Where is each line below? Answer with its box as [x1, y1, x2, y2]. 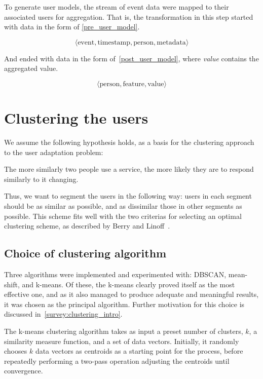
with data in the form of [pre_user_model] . [4, 21, 140, 32]
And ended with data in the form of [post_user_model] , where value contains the [4, 53, 259, 63]
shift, [4, 279, 20, 289]
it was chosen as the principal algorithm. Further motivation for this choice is [4, 298, 245, 309]
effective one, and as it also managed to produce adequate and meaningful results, [4, 289, 259, 299]
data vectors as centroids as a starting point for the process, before [35, 346, 243, 356]
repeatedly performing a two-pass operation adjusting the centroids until [4, 355, 230, 366]
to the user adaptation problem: [4, 146, 103, 157]
